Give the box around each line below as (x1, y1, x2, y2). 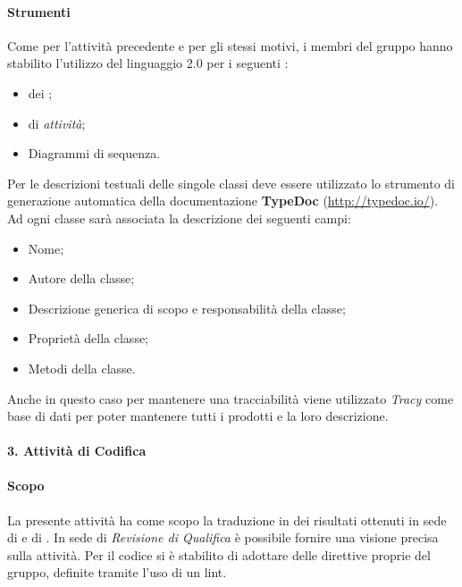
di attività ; (28, 113, 86, 132)
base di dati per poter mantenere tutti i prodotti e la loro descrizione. (7, 407, 389, 425)
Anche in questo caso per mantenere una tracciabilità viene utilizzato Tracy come (7, 389, 454, 407)
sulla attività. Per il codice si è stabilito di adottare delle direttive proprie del (7, 545, 431, 564)
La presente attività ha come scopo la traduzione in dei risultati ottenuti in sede (7, 510, 447, 529)
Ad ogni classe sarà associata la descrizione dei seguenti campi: (7, 208, 351, 227)
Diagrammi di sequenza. (28, 144, 161, 163)
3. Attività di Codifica (7, 441, 147, 460)
